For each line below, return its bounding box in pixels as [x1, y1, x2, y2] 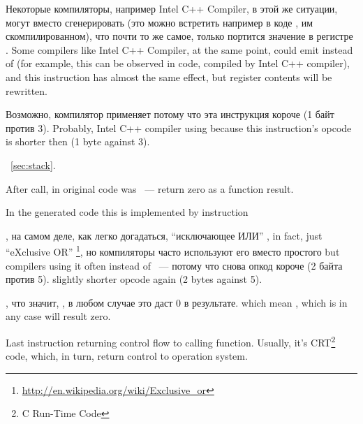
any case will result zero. [6, 309, 111, 323]
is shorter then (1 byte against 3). [6, 134, 150, 149]
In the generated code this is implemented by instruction [6, 205, 249, 219]
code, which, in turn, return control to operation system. [6, 349, 248, 363]
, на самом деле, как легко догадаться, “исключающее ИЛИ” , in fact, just [6, 228, 323, 242]
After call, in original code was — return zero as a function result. [6, 181, 294, 196]
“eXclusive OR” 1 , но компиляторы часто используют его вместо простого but [6, 242, 340, 258]
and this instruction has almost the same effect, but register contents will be [6, 69, 332, 84]
